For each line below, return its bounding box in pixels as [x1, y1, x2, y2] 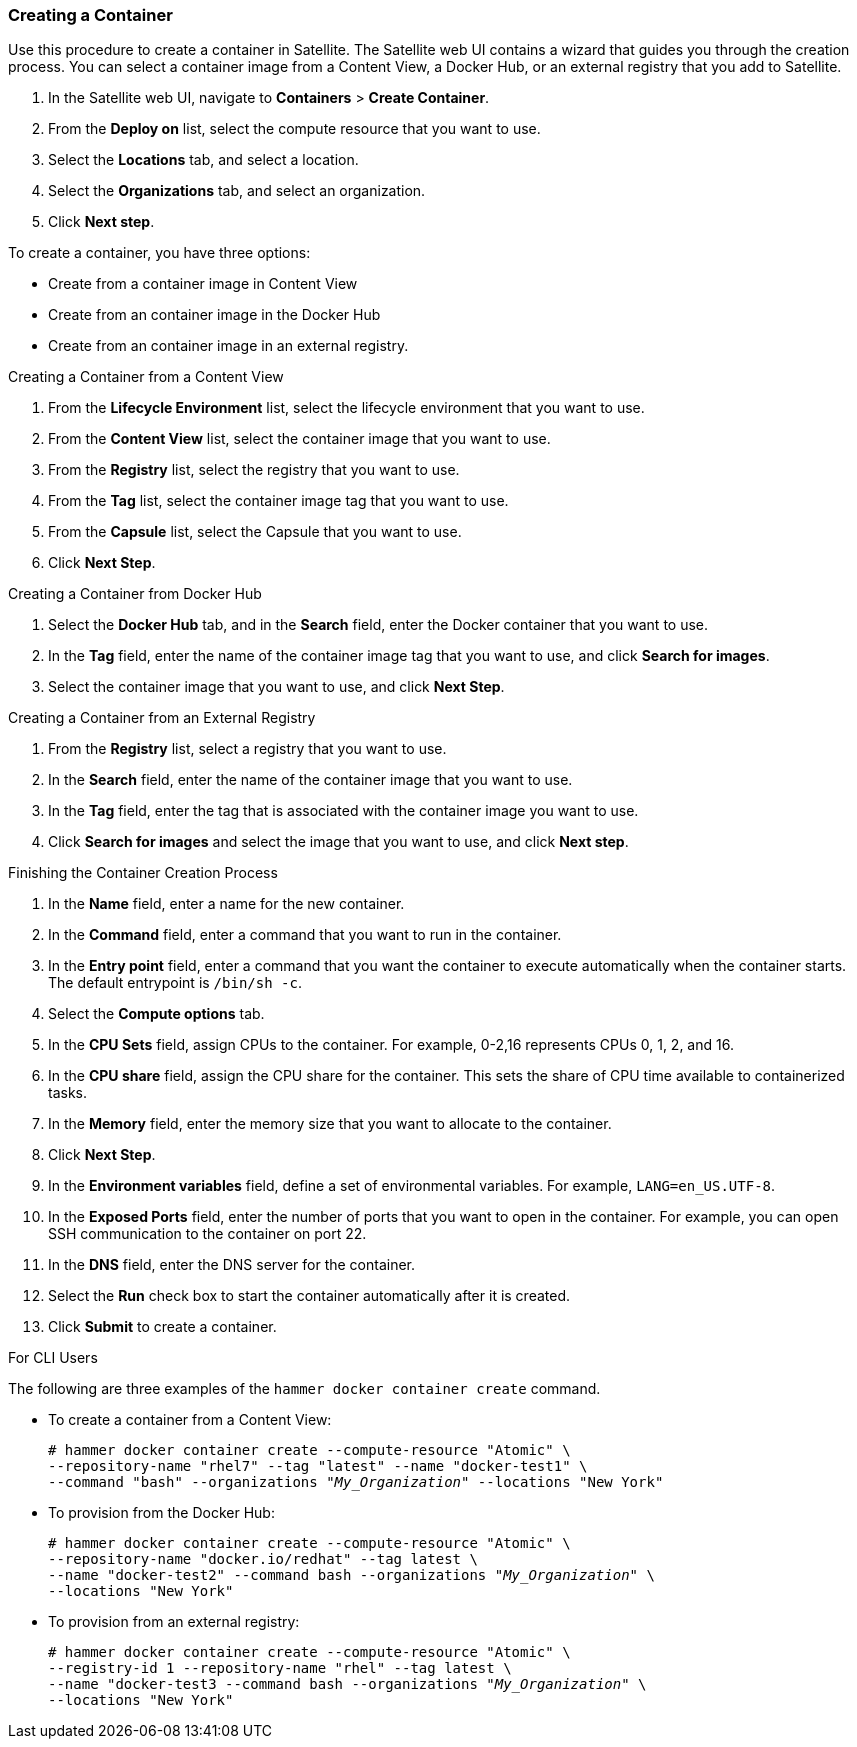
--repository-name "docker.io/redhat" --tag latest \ [48, 1551, 478, 1568]
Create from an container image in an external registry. [48, 337, 409, 355]
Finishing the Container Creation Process [8, 864, 278, 882]
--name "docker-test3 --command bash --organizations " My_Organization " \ [48, 1676, 647, 1693]
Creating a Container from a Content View [8, 368, 284, 386]
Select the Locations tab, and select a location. [48, 151, 359, 169]
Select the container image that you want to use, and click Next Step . [48, 678, 505, 696]
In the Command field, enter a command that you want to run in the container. [48, 926, 562, 944]
